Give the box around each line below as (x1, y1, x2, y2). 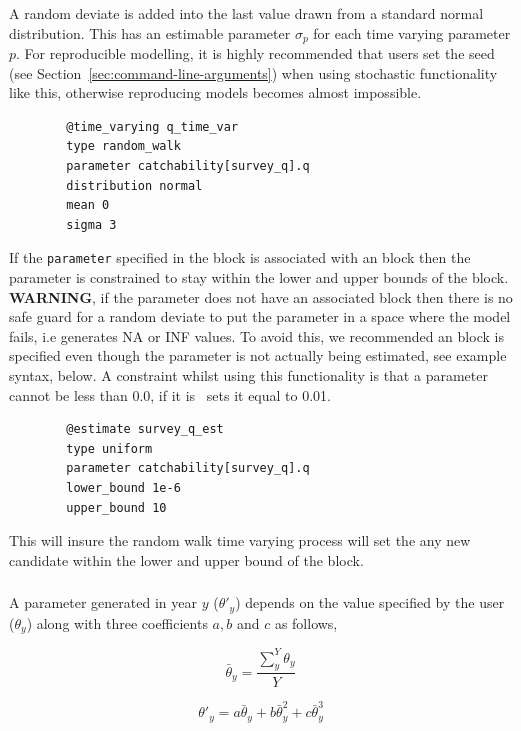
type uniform (66, 441, 153, 456)
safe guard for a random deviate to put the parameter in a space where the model (9, 306, 511, 327)
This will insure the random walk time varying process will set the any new (9, 530, 471, 551)
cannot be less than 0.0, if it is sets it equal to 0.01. (9, 384, 331, 405)
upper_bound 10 (66, 500, 167, 515)
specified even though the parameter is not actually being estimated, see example (9, 345, 507, 366)
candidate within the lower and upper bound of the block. (9, 549, 364, 570)
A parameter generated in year (9, 592, 197, 613)
